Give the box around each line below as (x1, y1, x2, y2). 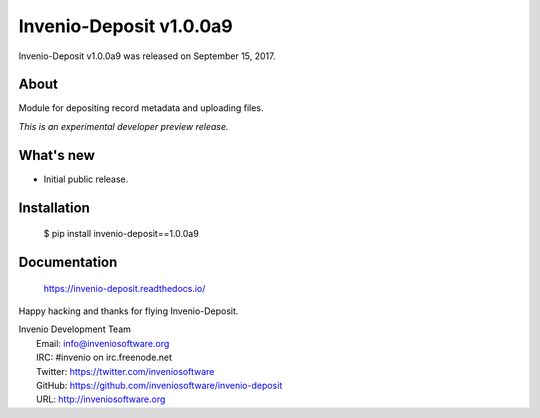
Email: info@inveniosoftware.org (36, 337, 170, 349)
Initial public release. (43, 173, 129, 185)
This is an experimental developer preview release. (18, 120, 229, 132)
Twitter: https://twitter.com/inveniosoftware (36, 365, 215, 377)
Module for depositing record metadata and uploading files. (18, 102, 264, 114)
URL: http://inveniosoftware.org (36, 393, 166, 405)
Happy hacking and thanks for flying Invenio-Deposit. (18, 305, 239, 317)
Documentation (18, 253, 118, 270)
